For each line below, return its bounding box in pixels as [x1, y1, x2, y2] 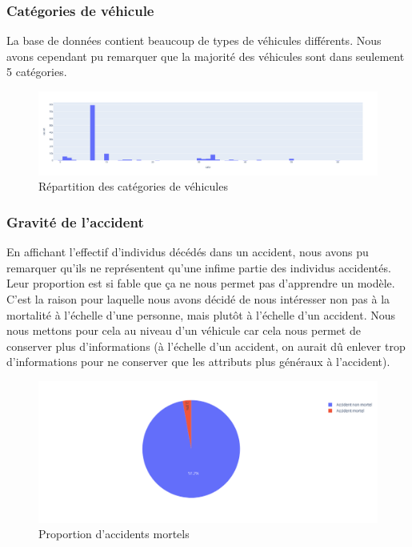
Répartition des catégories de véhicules [38, 178, 228, 195]
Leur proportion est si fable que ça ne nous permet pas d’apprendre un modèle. [6, 275, 395, 292]
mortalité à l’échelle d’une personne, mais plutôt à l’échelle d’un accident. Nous [6, 306, 396, 323]
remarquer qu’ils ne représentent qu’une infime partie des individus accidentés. [6, 259, 391, 276]
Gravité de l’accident [6, 211, 144, 231]
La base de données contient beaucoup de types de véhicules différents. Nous [6, 32, 382, 49]
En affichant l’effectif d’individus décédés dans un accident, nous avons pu [6, 243, 369, 260]
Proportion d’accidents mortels [38, 525, 190, 542]
